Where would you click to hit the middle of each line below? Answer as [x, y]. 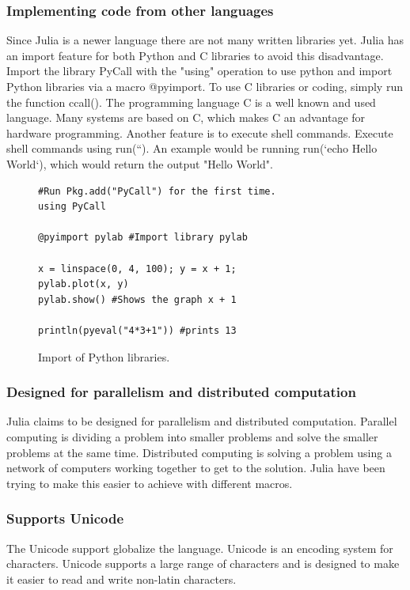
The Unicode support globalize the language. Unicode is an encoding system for [200, 548]
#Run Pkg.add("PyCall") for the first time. [157, 191]
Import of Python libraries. [104, 356]
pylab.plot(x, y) [84, 284]
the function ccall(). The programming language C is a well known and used [191, 102]
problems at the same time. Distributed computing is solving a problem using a [199, 452]
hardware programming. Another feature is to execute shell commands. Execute [200, 132]
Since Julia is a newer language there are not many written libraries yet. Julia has [205, 40]
